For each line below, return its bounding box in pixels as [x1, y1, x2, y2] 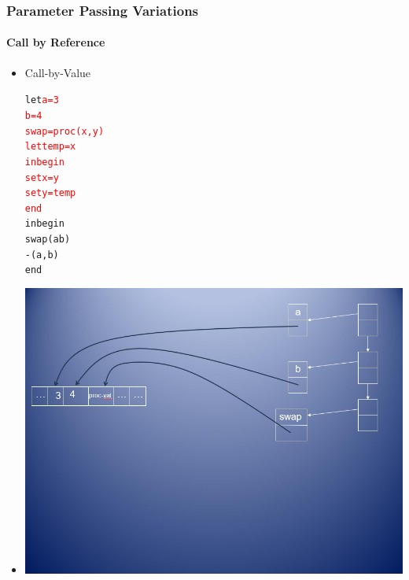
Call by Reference [6, 34, 105, 50]
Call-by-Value [24, 64, 91, 80]
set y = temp [24, 187, 76, 199]
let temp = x [24, 141, 76, 153]
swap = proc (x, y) [24, 125, 105, 137]
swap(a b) [24, 234, 71, 246]
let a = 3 [24, 94, 59, 106]
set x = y [24, 172, 59, 183]
